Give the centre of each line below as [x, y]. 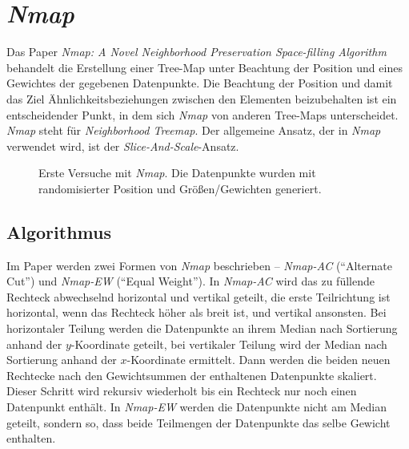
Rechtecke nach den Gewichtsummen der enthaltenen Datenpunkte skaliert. [192, 375]
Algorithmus [59, 231]
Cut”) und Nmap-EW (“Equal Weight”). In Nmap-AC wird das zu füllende [190, 281]
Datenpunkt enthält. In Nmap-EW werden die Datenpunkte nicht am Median [197, 407]
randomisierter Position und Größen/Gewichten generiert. [180, 188]
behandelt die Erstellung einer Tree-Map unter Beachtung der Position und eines [204, 67]
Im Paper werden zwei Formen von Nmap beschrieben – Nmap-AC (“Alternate [199, 265]
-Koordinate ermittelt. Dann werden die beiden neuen [259, 360]
